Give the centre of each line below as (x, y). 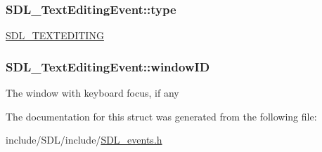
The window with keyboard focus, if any (92, 93)
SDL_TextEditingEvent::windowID (108, 66)
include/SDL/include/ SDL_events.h (84, 140)
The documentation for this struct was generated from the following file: (161, 116)
